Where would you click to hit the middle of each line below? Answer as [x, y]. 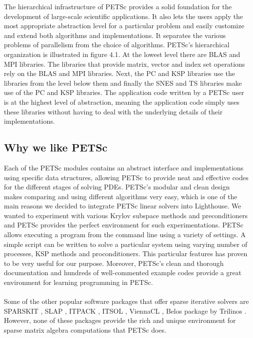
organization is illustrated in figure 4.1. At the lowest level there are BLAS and [122, 54]
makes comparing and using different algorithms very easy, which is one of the [121, 196]
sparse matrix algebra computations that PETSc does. [85, 330]
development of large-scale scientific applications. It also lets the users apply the [124, 16]
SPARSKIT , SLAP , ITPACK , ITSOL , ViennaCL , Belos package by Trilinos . [125, 310]
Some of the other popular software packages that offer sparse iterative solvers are [126, 301]
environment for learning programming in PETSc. [78, 282]
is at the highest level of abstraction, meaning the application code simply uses [122, 102]
